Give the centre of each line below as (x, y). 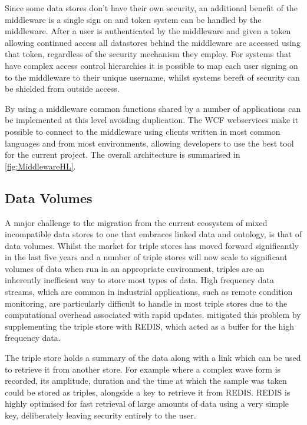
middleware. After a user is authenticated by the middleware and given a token (148, 31)
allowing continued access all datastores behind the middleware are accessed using (153, 42)
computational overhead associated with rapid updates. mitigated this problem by (153, 315)
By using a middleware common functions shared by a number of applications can (153, 108)
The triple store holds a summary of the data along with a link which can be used (153, 358)
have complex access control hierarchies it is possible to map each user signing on (151, 65)
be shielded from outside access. (62, 89)
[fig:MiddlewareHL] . (40, 166)
